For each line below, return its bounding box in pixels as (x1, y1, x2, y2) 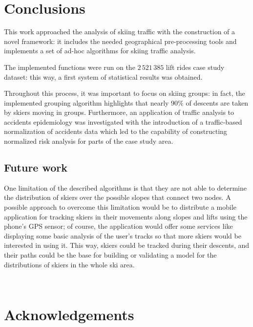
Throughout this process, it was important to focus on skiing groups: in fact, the (4, 88, 245, 98)
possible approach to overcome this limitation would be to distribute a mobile (4, 202, 237, 212)
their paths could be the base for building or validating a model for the (4, 250, 217, 260)
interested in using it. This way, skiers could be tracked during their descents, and (4, 240, 250, 250)
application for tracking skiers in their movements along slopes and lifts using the (4, 211, 248, 221)
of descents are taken (186, 97, 249, 108)
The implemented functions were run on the (4, 62, 135, 72)
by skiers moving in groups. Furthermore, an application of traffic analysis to (4, 107, 234, 117)
